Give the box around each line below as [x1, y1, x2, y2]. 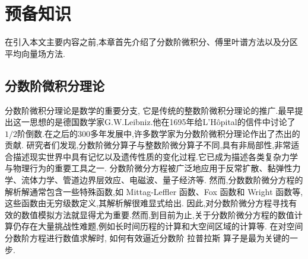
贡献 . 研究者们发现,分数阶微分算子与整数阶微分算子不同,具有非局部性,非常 [5, 139, 291, 151]
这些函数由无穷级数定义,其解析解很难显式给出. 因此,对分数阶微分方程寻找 [5, 197, 289, 209]
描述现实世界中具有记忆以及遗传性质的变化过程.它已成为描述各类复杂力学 [12, 150, 298, 162]
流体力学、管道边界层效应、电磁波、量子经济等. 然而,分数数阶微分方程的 [21, 174, 303, 186]
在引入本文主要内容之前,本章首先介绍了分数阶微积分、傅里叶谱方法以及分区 [5, 36, 298, 48]
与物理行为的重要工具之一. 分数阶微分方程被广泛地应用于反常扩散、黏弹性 [5, 162, 293, 174]
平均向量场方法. [5, 47, 65, 59]
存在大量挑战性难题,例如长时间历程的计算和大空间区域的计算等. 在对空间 [21, 220, 303, 232]
